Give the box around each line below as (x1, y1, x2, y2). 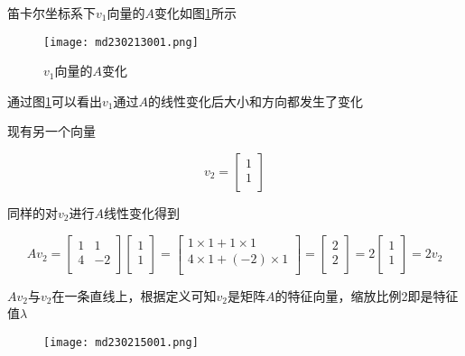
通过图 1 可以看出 (7, 91, 102, 110)
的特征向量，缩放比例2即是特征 (274, 286, 459, 305)
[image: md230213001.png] (43, 35, 199, 49)
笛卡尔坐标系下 (7, 4, 96, 22)
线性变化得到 (103, 204, 180, 223)
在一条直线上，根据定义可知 (51, 286, 217, 305)
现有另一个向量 (7, 122, 96, 141)
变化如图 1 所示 (153, 4, 237, 22)
